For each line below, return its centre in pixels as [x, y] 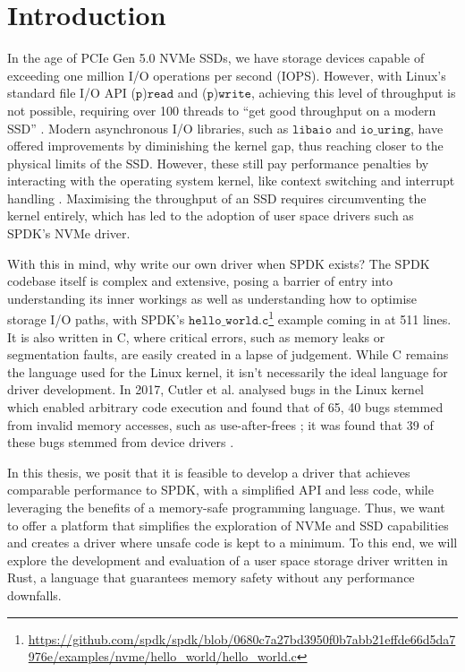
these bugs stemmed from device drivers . [121, 442]
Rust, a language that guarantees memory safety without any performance [211, 577]
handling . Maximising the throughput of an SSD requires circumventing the [217, 198]
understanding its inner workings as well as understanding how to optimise [212, 298]
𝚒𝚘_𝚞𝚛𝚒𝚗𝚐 [385, 129]
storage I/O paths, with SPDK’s [96, 319]
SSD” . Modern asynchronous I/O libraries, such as [148, 128]
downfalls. [34, 595]
